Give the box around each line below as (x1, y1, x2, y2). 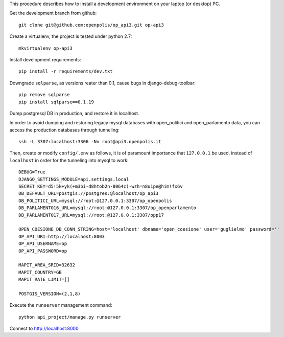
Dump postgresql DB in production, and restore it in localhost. (9, 110, 139, 116)
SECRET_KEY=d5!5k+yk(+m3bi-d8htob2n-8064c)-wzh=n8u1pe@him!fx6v (18, 184, 183, 189)
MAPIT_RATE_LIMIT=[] (18, 277, 70, 282)
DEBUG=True (18, 169, 46, 175)
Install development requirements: (9, 56, 81, 62)
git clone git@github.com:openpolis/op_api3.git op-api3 (18, 22, 164, 28)
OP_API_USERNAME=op (18, 241, 67, 246)
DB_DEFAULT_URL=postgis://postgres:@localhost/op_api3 (18, 191, 159, 196)
